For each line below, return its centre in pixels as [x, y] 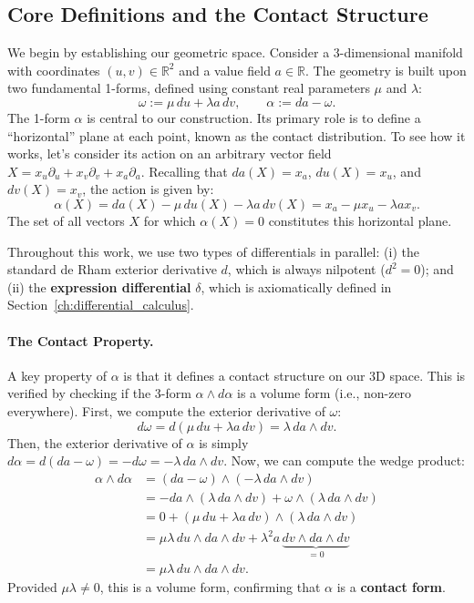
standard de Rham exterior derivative [112, 269]
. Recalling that [184, 171]
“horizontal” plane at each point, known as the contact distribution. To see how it [237, 135]
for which [170, 220]
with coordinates [54, 70]
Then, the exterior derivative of [95, 442]
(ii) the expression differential [99, 286]
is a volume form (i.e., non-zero [325, 393]
